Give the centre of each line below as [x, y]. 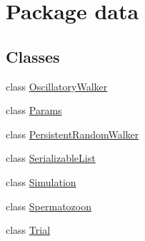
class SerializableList [51, 158]
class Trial [28, 230]
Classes [33, 56]
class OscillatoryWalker [57, 86]
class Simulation [41, 181]
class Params [34, 110]
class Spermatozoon [49, 206]
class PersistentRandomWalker [72, 134]
